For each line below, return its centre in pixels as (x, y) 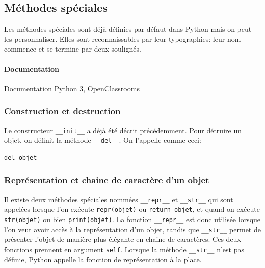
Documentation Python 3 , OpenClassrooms (72, 88)
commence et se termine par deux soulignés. (73, 49)
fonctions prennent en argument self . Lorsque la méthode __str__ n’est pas (124, 249)
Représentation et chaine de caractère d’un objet (107, 180)
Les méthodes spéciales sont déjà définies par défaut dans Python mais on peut (128, 29)
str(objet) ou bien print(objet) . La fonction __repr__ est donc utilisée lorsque (132, 219)
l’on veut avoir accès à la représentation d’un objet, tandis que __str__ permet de (132, 229)
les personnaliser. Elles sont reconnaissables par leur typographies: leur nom (123, 39)
